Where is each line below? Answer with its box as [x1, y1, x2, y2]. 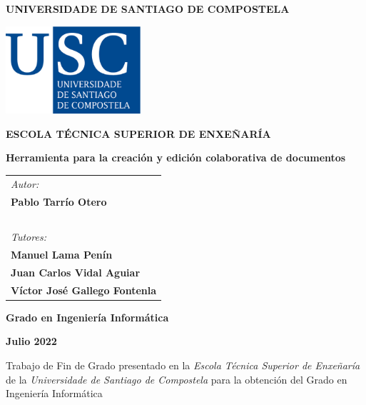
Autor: [11, 176, 39, 191]
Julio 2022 [6, 334, 57, 349]
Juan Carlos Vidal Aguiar [11, 264, 141, 279]
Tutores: [11, 229, 46, 244]
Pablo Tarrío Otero [11, 194, 107, 209]
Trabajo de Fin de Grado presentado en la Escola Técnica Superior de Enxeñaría [6, 358, 360, 372]
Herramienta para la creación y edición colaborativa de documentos [6, 150, 346, 165]
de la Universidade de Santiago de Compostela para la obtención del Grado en [6, 371, 347, 386]
